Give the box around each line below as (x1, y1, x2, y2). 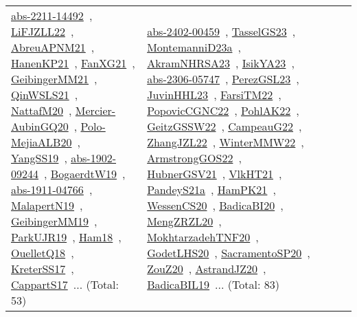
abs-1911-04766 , (11, 182, 93, 197)
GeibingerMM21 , (11, 71, 97, 87)
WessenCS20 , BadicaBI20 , (147, 197, 284, 213)
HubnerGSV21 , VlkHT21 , (147, 166, 282, 182)
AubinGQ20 (11, 118, 69, 134)
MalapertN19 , (11, 197, 83, 213)
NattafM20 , (11, 102, 72, 118)
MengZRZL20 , (147, 213, 222, 229)
